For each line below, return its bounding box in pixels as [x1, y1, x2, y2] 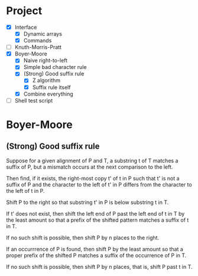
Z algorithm [32, 77, 61, 84]
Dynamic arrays [23, 31, 62, 37]
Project [6, 4, 43, 18]
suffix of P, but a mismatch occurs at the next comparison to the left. [6, 163, 173, 170]
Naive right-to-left [23, 57, 68, 64]
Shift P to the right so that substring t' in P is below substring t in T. [6, 199, 169, 206]
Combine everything [23, 90, 74, 97]
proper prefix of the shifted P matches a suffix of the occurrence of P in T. [6, 252, 187, 259]
